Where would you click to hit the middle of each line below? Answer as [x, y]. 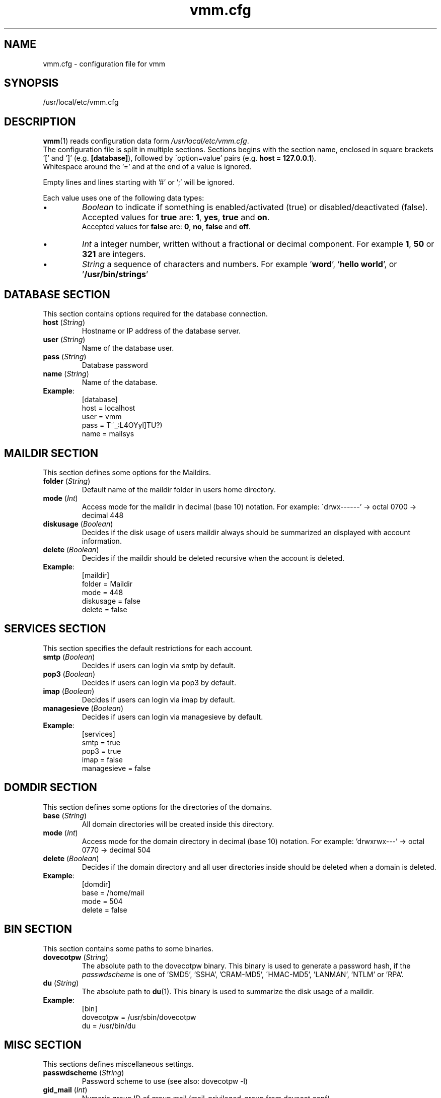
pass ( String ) [65, 357]
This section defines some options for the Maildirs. [127, 472]
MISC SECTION [43, 1045]
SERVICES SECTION [55, 629]
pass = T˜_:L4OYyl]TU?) [122, 425]
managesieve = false [116, 768]
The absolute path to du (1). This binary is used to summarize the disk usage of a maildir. [228, 991]
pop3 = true [101, 751]
